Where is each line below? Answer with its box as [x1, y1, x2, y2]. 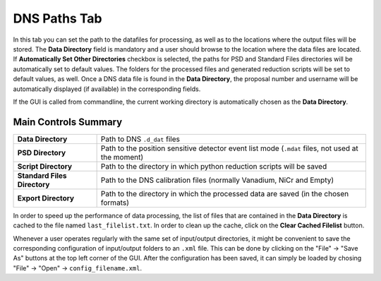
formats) [100, 198, 130, 208]
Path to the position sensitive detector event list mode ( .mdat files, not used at [100, 143, 359, 153]
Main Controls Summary [13, 116, 123, 128]
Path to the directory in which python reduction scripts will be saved [100, 161, 327, 171]
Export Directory [17, 193, 74, 203]
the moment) [100, 152, 144, 162]
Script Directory [17, 161, 73, 171]
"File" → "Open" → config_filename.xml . [13, 263, 143, 272]
